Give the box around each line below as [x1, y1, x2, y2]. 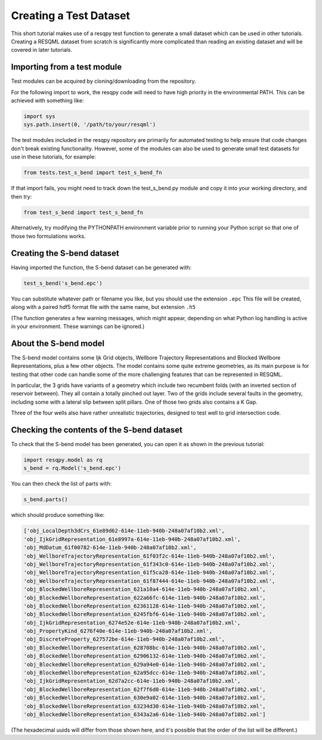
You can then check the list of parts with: [11, 480, 112, 487]
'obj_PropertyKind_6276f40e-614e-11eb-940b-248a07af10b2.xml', [23, 628, 213, 634]
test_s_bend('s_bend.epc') [23, 280, 103, 286]
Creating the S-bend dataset [11, 248, 119, 258]
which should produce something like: [11, 512, 105, 519]
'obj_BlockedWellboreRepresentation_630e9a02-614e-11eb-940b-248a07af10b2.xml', [23, 695, 266, 701]
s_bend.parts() [23, 496, 68, 503]
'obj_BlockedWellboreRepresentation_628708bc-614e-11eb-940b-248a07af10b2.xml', [23, 644, 266, 651]
